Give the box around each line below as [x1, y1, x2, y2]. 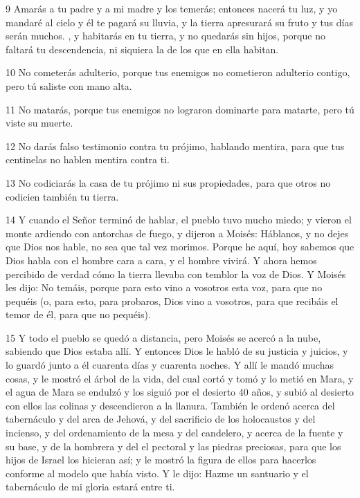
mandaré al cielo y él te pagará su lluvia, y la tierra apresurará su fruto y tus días [6, 15, 353, 29]
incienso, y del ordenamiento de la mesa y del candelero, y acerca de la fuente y [6, 425, 343, 440]
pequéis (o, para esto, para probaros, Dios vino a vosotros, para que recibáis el [6, 293, 339, 308]
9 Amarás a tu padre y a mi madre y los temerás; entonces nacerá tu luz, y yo [6, 1, 338, 15]
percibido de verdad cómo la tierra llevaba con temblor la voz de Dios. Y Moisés [6, 266, 346, 281]
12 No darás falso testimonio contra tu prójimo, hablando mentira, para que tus [6, 138, 345, 153]
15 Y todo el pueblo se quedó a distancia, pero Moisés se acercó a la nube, [6, 330, 321, 344]
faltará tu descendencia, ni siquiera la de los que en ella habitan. [6, 41, 279, 56]
